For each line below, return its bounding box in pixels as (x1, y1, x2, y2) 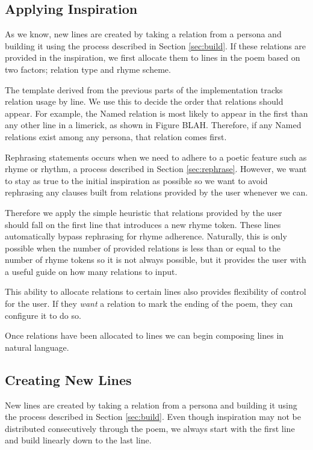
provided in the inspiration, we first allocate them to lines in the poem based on (5, 51, 300, 64)
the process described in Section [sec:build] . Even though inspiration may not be (5, 410, 301, 423)
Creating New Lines (5, 370, 132, 389)
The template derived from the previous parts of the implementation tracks (5, 83, 283, 96)
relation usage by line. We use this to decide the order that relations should (5, 95, 284, 108)
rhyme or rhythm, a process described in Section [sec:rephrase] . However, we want (5, 162, 307, 175)
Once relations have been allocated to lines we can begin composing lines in (5, 329, 284, 342)
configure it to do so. (5, 309, 81, 321)
